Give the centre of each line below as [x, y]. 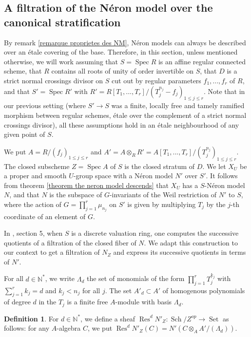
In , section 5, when [33, 233]
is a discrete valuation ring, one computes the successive [155, 233]
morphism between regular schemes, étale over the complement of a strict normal [125, 115]
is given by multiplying [162, 204]
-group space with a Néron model [123, 176]
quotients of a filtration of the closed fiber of [70, 242]
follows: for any [27, 328]
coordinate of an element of [45, 216]
